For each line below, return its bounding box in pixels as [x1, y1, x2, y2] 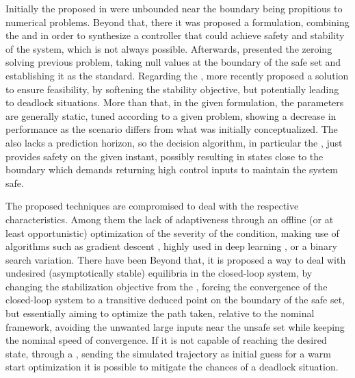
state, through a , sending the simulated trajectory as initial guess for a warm [5, 346, 331, 360]
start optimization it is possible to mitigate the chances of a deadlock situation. [5, 360, 339, 374]
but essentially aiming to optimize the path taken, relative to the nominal [5, 306, 315, 320]
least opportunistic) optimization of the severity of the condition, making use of [5, 225, 339, 240]
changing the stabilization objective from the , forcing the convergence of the [5, 279, 328, 293]
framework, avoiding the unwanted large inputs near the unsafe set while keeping [5, 319, 345, 333]
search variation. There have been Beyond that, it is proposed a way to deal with [5, 252, 346, 266]
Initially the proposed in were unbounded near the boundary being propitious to [5, 1, 343, 15]
